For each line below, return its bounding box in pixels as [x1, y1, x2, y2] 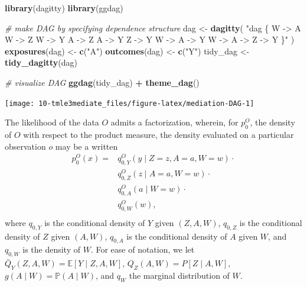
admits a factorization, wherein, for [110, 116, 239, 128]
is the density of [22, 243, 81, 256]
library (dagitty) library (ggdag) [5, 2, 123, 14]
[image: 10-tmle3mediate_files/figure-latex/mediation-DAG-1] [5, 99, 254, 108]
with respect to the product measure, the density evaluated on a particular [23, 128, 294, 141]
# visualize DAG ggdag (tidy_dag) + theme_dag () [5, 76, 200, 88]
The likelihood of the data [5, 116, 99, 128]
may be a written [55, 140, 118, 152]
